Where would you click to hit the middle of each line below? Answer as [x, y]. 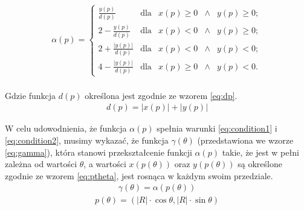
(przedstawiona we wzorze [245, 140]
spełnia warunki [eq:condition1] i [217, 128]
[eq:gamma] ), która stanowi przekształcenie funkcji [99, 152]
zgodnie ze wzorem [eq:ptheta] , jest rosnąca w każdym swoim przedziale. [139, 175]
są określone [260, 164]
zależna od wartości [41, 164]
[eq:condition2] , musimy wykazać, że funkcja [87, 140]
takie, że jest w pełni [260, 152]
